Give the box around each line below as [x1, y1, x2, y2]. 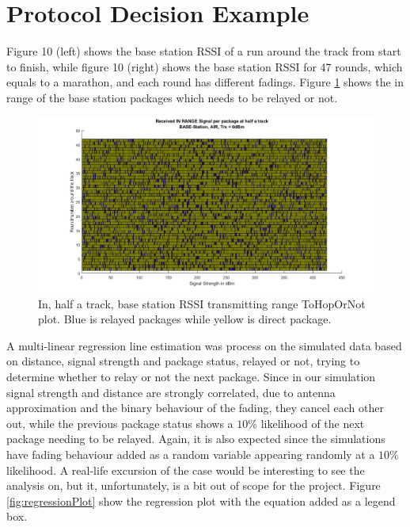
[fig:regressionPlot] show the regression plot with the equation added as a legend [6, 492, 396, 509]
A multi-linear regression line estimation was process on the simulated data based [6, 337, 402, 353]
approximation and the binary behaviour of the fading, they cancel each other [6, 399, 384, 416]
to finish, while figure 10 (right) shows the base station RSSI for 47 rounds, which [6, 58, 403, 74]
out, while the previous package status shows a [6, 414, 233, 431]
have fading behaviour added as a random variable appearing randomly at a [6, 445, 375, 462]
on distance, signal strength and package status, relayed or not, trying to [6, 353, 360, 369]
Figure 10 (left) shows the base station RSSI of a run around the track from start [6, 43, 401, 59]
